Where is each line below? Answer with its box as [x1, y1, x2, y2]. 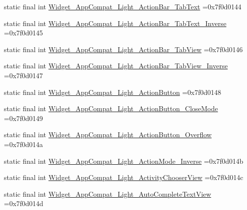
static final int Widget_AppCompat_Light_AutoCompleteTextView [4, 188, 211, 199]
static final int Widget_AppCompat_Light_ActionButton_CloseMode [4, 103, 218, 114]
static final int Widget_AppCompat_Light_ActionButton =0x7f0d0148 [4, 87, 221, 97]
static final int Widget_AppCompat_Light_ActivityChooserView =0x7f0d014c [4, 172, 244, 182]
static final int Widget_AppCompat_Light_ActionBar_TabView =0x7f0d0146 [4, 44, 243, 54]
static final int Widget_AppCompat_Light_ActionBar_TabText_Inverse [4, 18, 226, 28]
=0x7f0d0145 [4, 28, 43, 38]
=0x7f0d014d [4, 198, 44, 209]
